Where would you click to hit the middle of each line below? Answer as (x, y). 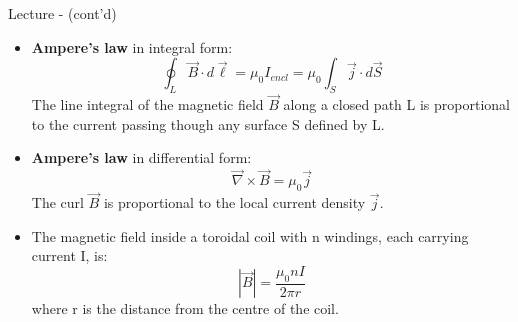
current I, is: (69, 255)
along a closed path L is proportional (396, 104)
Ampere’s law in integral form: (132, 46)
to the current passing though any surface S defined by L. (208, 123)
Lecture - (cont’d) (62, 13)
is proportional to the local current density (234, 202)
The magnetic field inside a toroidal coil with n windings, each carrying (250, 235)
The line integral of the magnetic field (147, 104)
